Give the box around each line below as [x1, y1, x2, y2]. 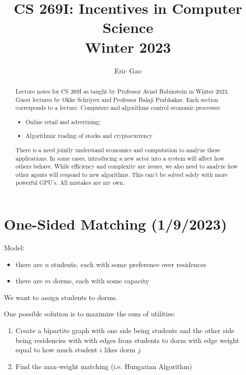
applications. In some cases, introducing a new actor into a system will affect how [15, 154, 224, 162]
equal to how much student [15, 344, 97, 355]
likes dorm [104, 344, 136, 355]
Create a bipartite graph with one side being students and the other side [15, 325, 235, 336]
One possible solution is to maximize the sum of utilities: [4, 308, 176, 319]
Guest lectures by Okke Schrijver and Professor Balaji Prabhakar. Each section [15, 95, 218, 103]
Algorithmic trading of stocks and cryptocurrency [26, 132, 153, 140]
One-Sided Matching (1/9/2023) [4, 214, 227, 234]
